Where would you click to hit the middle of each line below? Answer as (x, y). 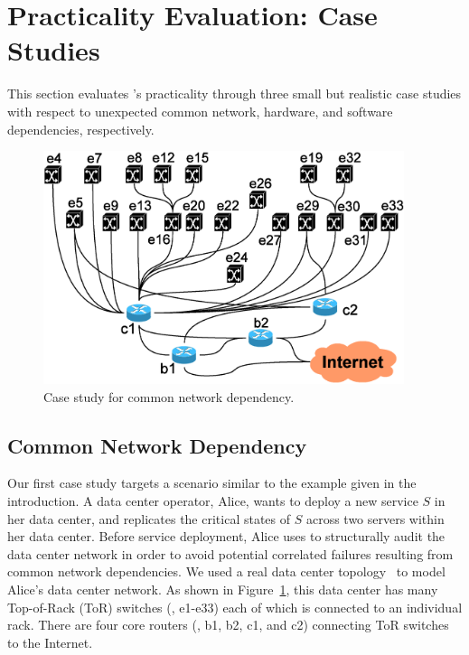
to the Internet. (50, 642)
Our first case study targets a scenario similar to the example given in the (212, 483)
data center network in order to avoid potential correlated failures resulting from (230, 553)
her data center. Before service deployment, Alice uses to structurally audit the (226, 536)
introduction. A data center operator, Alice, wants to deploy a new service (213, 500)
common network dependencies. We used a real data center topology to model (226, 571)
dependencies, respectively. (81, 129)
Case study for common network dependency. (169, 396)
